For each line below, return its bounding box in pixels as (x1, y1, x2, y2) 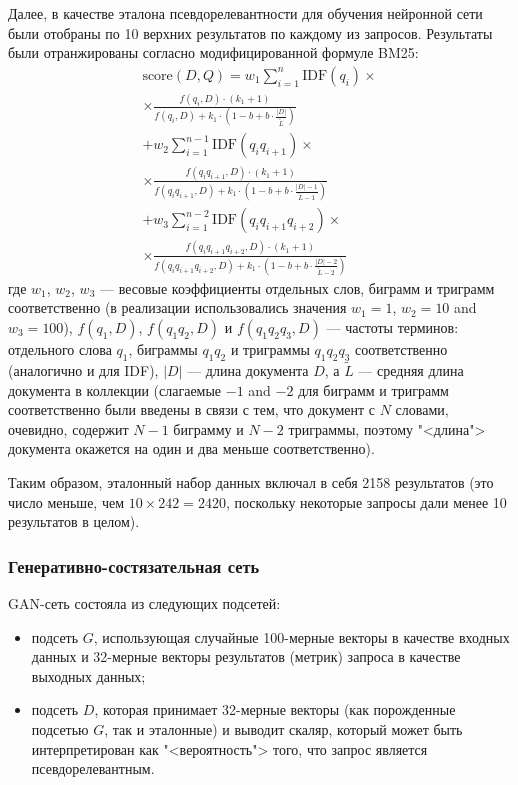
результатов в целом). (8, 511, 140, 532)
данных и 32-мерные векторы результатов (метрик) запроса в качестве (31, 646, 461, 667)
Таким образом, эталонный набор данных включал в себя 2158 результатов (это (8, 472, 494, 493)
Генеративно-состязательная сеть (8, 553, 260, 578)
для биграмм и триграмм (298, 379, 449, 400)
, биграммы (128, 339, 198, 360)
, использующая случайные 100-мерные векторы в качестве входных (93, 626, 510, 647)
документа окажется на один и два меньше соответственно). (8, 438, 375, 459)
